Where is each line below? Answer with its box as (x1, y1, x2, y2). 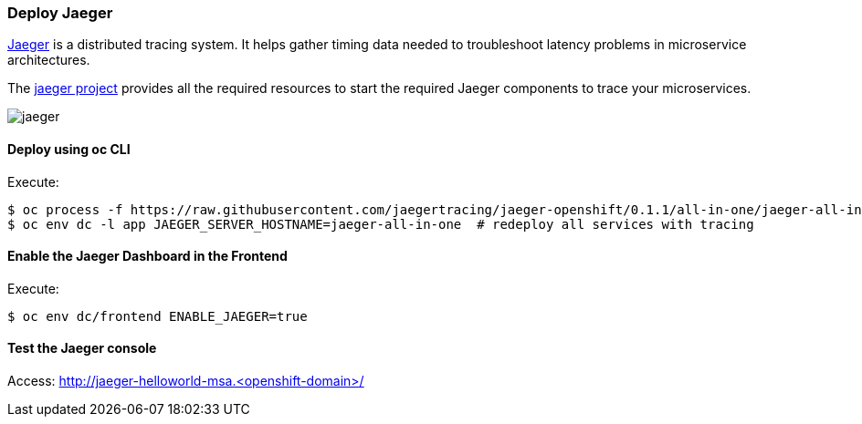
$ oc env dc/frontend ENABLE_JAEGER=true (7, 308, 308, 324)
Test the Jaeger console (7, 340, 157, 357)
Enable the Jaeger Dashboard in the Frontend (7, 248, 288, 264)
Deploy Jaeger (7, 4, 113, 22)
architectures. (7, 52, 90, 68)
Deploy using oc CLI (7, 140, 131, 157)
